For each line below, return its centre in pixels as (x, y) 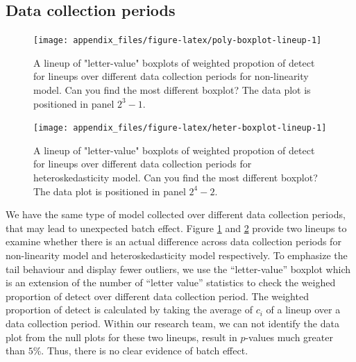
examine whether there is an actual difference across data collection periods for (173, 241)
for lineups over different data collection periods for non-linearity (171, 76)
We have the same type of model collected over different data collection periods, (176, 214)
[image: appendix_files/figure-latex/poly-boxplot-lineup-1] (178, 41)
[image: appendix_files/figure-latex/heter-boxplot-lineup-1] (180, 128)
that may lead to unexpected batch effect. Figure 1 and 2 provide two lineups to (176, 228)
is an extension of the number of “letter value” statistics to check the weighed (171, 282)
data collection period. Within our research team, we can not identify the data (172, 323)
